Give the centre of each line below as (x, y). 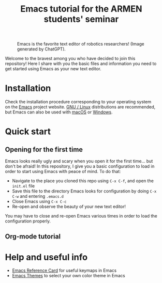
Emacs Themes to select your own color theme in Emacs (68, 276)
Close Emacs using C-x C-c (39, 202)
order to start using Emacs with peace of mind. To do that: (63, 172)
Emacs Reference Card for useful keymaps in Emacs (64, 270)
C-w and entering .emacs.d (38, 196)
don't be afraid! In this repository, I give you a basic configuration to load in (80, 166)
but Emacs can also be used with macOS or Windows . (59, 112)
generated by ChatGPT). (42, 49)
